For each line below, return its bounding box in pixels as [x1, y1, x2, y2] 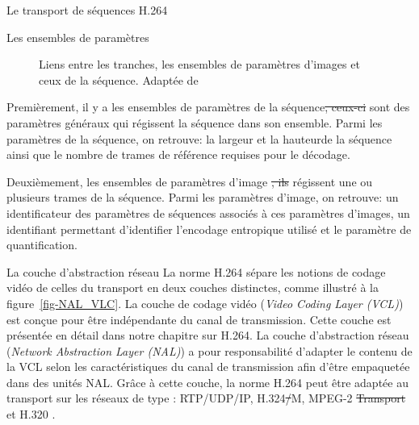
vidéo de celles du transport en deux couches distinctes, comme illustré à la [6, 279, 379, 296]
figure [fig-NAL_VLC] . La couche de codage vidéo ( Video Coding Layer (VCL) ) [6, 294, 404, 311]
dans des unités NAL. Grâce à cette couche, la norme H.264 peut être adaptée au [6, 373, 409, 390]
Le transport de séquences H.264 [6, 2, 168, 18]
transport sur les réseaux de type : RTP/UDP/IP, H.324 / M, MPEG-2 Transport [6, 390, 406, 406]
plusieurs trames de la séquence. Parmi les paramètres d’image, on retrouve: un [6, 189, 399, 206]
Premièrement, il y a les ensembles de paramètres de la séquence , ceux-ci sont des [6, 98, 410, 115]
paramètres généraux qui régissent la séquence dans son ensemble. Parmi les [6, 114, 383, 131]
